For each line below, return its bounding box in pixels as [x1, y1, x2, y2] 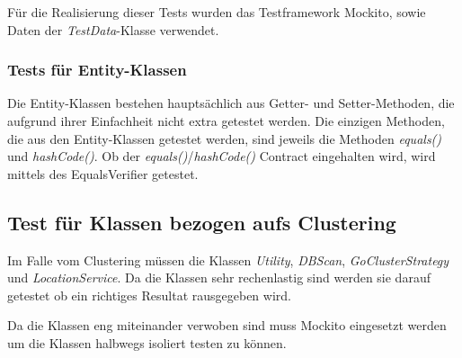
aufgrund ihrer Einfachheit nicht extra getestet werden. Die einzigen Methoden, [7, 112, 445, 130]
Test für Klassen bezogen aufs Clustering [7, 208, 396, 236]
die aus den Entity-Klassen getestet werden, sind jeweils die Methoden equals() [7, 129, 442, 148]
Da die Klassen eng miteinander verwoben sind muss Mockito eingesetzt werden [7, 316, 447, 335]
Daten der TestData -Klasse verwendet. [7, 20, 219, 39]
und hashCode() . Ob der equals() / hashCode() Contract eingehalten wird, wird [7, 147, 436, 166]
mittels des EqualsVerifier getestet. [7, 164, 199, 183]
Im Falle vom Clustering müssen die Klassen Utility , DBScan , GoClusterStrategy [7, 250, 449, 269]
